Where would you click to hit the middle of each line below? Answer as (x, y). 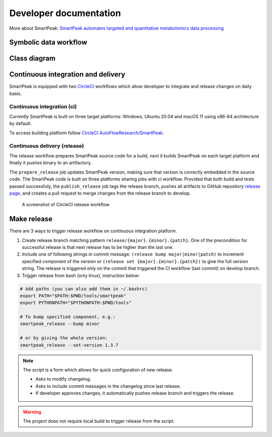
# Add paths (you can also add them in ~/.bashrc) (84, 289)
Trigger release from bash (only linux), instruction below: (81, 275)
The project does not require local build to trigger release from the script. (99, 421)
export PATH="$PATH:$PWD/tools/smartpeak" (73, 296)
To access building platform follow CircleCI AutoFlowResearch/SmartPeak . (87, 133)
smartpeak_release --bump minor (60, 324)
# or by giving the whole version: (64, 338)
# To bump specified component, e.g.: (68, 317)
